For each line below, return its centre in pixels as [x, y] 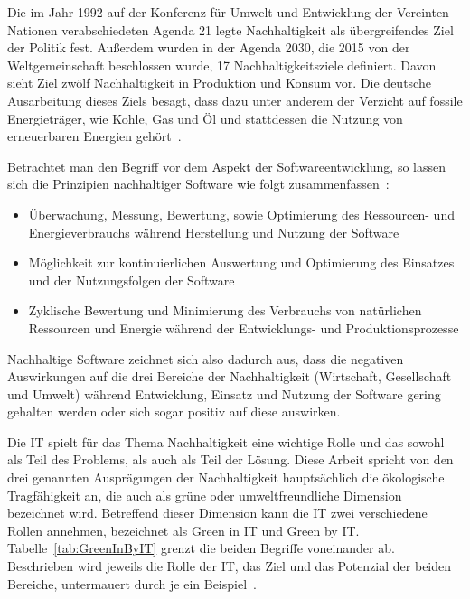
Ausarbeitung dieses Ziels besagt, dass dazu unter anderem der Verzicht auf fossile [235, 100]
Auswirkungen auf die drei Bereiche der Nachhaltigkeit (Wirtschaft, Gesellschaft [230, 376]
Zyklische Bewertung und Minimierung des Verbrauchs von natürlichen [225, 310]
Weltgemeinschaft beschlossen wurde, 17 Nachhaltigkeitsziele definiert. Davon [222, 65]
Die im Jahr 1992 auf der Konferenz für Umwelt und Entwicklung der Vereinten [228, 12]
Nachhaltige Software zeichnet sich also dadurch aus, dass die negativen [206, 358]
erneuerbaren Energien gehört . [94, 136]
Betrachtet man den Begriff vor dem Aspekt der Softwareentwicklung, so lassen [227, 166]
